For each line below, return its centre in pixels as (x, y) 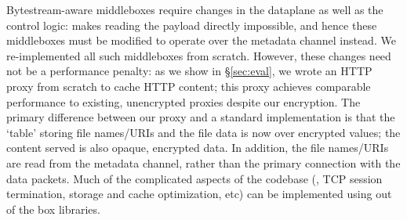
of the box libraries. (53, 209)
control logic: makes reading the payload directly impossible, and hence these (192, 25)
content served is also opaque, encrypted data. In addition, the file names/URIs (198, 148)
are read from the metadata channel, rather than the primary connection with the (203, 162)
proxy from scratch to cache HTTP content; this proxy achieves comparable (189, 86)
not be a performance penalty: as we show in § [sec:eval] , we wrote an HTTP (189, 71)
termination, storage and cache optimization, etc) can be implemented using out (199, 194)
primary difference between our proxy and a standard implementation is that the (201, 117)
